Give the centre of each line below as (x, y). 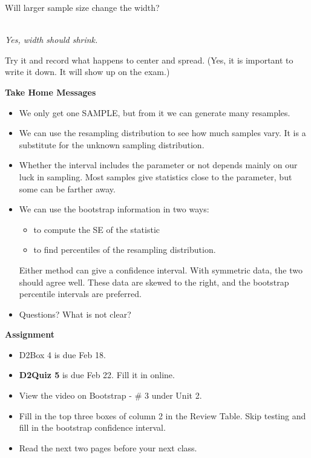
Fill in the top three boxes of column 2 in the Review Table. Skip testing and (162, 415)
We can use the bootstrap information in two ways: (114, 209)
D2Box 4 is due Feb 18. (62, 354)
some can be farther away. (67, 188)
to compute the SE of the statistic (97, 229)
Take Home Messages (51, 92)
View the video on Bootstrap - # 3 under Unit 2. (110, 395)
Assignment (30, 334)
